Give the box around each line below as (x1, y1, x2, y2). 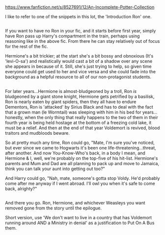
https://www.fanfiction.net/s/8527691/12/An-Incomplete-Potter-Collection (5, 4, 155, 10)
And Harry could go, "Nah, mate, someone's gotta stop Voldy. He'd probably (5, 175, 160, 181)
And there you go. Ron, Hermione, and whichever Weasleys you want (5, 200, 146, 206)
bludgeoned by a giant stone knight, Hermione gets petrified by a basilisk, (5, 93, 155, 99)
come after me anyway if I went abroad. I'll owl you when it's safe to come (5, 180, 156, 186)
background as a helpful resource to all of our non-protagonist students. (5, 74, 151, 80)
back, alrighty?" (5, 185, 37, 191)
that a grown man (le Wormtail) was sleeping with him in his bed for (5, 109, 141, 115)
